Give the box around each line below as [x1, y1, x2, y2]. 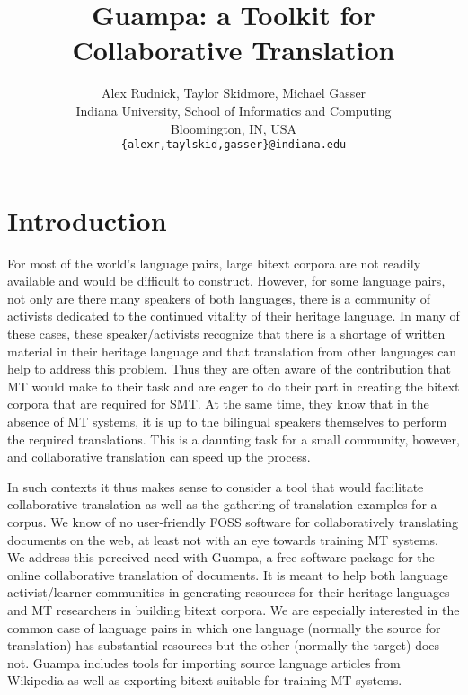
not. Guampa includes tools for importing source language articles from [7, 653, 401, 672]
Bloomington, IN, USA [170, 119, 297, 137]
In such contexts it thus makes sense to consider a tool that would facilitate [7, 477, 424, 496]
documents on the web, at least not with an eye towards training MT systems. [7, 530, 438, 549]
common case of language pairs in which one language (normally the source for [7, 618, 441, 637]
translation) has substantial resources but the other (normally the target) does [7, 636, 440, 655]
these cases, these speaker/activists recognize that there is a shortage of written [7, 324, 446, 343]
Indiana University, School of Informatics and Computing [75, 101, 392, 119]
